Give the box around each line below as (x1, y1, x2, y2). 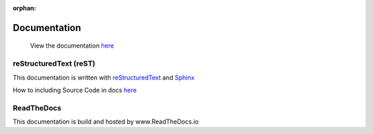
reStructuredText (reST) (12, 59, 96, 68)
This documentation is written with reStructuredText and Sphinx (12, 73, 195, 82)
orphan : (12, 4, 37, 12)
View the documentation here (30, 41, 114, 50)
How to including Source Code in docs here (12, 86, 137, 94)
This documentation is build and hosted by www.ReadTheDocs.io (12, 117, 199, 126)
